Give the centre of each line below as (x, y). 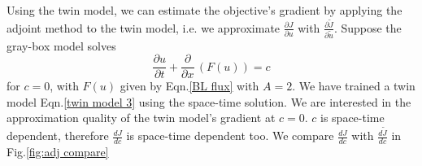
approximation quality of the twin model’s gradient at (141, 118)
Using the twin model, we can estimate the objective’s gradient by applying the (204, 10)
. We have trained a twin (354, 86)
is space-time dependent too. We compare (230, 135)
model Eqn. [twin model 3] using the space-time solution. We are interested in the (209, 101)
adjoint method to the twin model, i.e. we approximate (144, 27)
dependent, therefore (58, 135)
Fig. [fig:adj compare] (58, 151)
